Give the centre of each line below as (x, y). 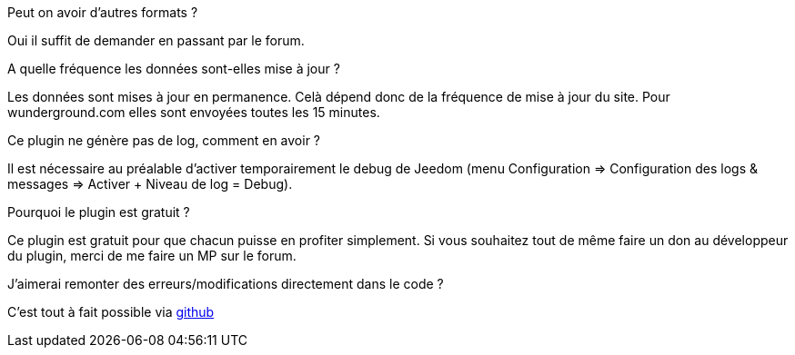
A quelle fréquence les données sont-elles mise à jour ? (174, 69)
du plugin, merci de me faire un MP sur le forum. (152, 256)
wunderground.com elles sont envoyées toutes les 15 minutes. (194, 112)
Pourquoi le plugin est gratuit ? (99, 212)
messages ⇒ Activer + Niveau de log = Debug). (150, 184)
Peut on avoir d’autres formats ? (103, 12)
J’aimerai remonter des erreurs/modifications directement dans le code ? (226, 284)
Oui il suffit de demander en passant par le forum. (156, 40)
